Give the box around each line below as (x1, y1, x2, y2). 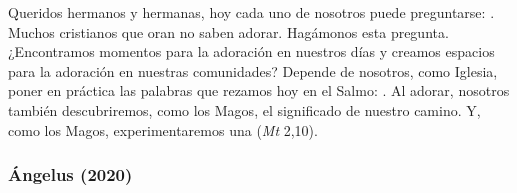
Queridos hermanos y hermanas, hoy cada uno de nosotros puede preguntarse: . (8, 2, 495, 22)
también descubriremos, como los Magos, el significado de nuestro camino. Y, (8, 99, 481, 120)
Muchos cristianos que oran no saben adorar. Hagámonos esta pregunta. (8, 21, 449, 42)
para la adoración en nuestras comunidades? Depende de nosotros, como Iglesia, (8, 60, 498, 81)
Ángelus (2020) (8, 162, 133, 187)
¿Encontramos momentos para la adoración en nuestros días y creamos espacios (8, 41, 495, 62)
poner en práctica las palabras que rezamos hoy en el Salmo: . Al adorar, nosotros (8, 80, 510, 101)
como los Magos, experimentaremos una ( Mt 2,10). (8, 119, 318, 140)
